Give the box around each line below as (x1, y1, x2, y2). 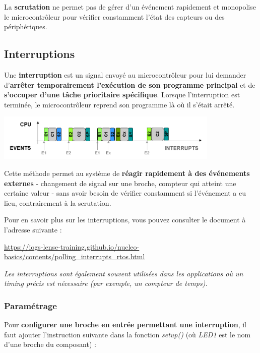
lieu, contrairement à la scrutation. (4, 197, 111, 208)
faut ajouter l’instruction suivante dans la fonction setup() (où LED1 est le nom (4, 329, 251, 339)
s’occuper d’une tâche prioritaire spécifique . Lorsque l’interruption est (4, 89, 240, 100)
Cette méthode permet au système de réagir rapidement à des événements (4, 168, 250, 178)
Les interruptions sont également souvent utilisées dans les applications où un (4, 268, 243, 278)
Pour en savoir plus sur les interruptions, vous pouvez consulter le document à (4, 214, 246, 225)
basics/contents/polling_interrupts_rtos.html (4, 251, 145, 262)
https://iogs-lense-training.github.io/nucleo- (4, 241, 140, 252)
